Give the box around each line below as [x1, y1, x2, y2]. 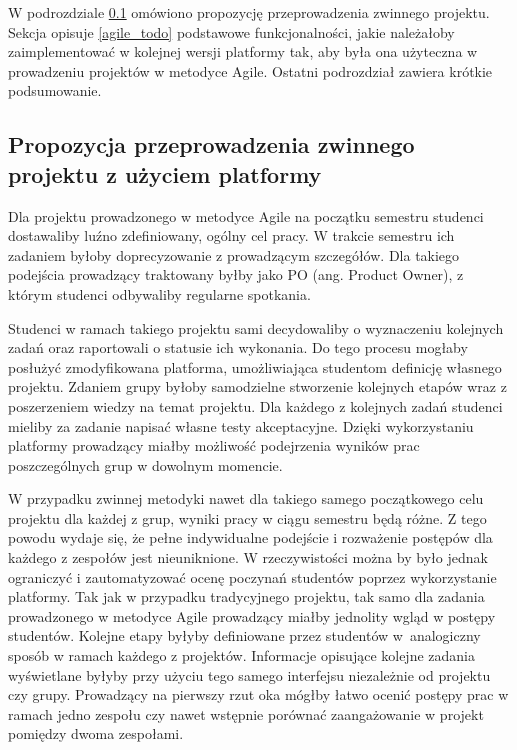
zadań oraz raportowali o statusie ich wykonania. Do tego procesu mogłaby [8, 337, 468, 358]
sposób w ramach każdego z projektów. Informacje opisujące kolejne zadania [8, 645, 475, 666]
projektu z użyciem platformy [8, 158, 322, 189]
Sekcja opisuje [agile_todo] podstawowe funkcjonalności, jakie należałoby [8, 21, 455, 42]
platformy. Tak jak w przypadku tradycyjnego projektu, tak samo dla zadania [8, 586, 485, 607]
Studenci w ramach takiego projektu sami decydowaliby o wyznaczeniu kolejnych [8, 317, 504, 338]
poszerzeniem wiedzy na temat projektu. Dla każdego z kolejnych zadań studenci [8, 395, 503, 416]
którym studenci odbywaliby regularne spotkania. [8, 283, 311, 304]
